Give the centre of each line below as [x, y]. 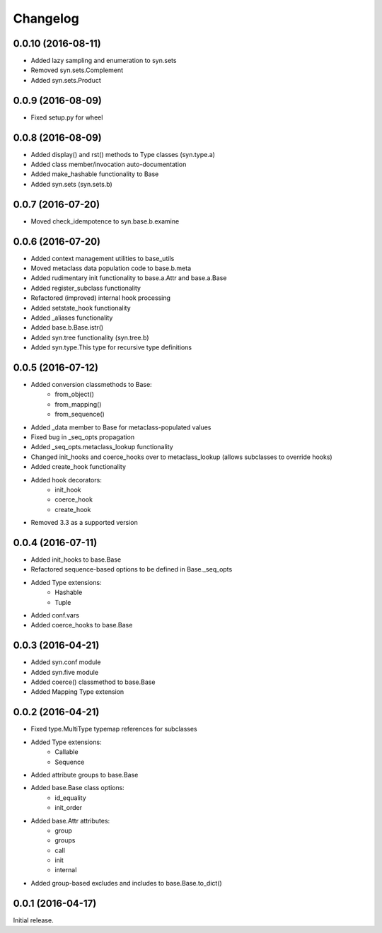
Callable [66, 752]
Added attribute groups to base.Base [85, 775]
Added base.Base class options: [78, 788]
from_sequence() [80, 415]
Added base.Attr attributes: [70, 821]
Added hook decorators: [66, 480]
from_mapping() [78, 404]
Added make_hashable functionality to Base [95, 174]
